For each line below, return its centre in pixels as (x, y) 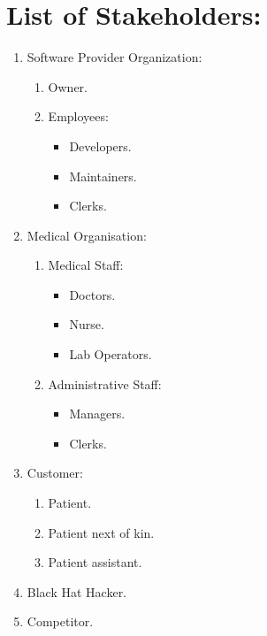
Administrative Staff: (105, 383)
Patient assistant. (95, 562)
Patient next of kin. (101, 532)
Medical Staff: (86, 265)
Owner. (68, 86)
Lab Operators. (111, 354)
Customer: (55, 473)
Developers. (100, 146)
